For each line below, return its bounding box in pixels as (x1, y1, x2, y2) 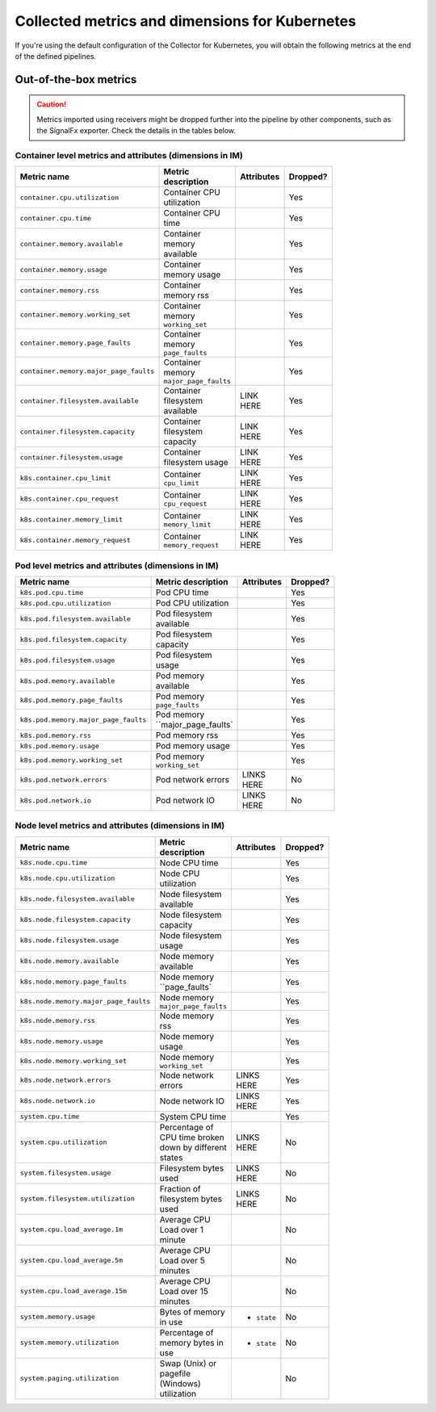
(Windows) (159, 1377, 201, 1389)
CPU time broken (159, 1131, 225, 1142)
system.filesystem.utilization (19, 1195, 135, 1203)
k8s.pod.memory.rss (19, 731, 92, 740)
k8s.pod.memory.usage (19, 741, 100, 750)
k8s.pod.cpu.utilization (19, 598, 111, 607)
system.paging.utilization (19, 1374, 119, 1383)
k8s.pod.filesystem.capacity (19, 635, 128, 643)
